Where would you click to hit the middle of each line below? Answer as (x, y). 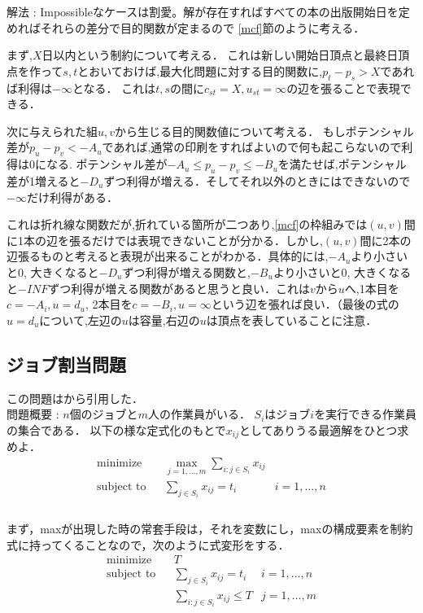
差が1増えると (44, 180)
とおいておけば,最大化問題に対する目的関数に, (200, 70)
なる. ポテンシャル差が (107, 164)
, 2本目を (109, 304)
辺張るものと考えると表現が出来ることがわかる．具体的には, (168, 256)
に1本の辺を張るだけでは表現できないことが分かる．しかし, (165, 240)
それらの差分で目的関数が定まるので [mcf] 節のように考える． (203, 27)
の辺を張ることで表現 (343, 88)
